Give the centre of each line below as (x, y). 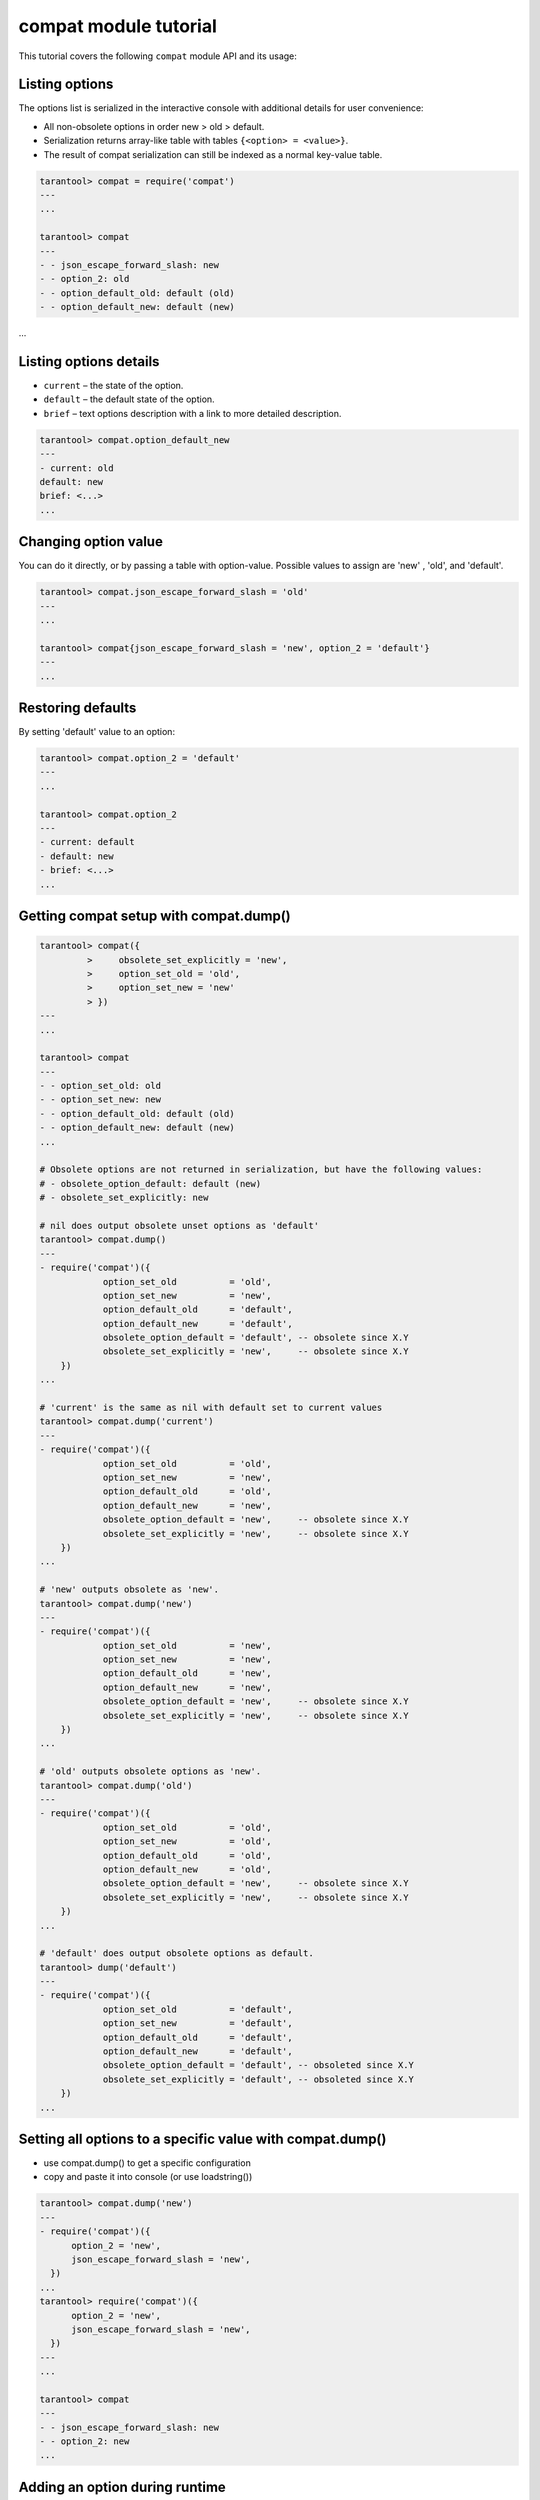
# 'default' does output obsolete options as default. (176, 1953)
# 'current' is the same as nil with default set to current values (211, 1408)
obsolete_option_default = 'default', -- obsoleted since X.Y (258, 2065)
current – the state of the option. (113, 386)
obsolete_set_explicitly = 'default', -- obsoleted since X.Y (258, 2079)
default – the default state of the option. (129, 399)
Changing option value (91, 541)
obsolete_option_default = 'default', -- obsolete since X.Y (255, 1338)
